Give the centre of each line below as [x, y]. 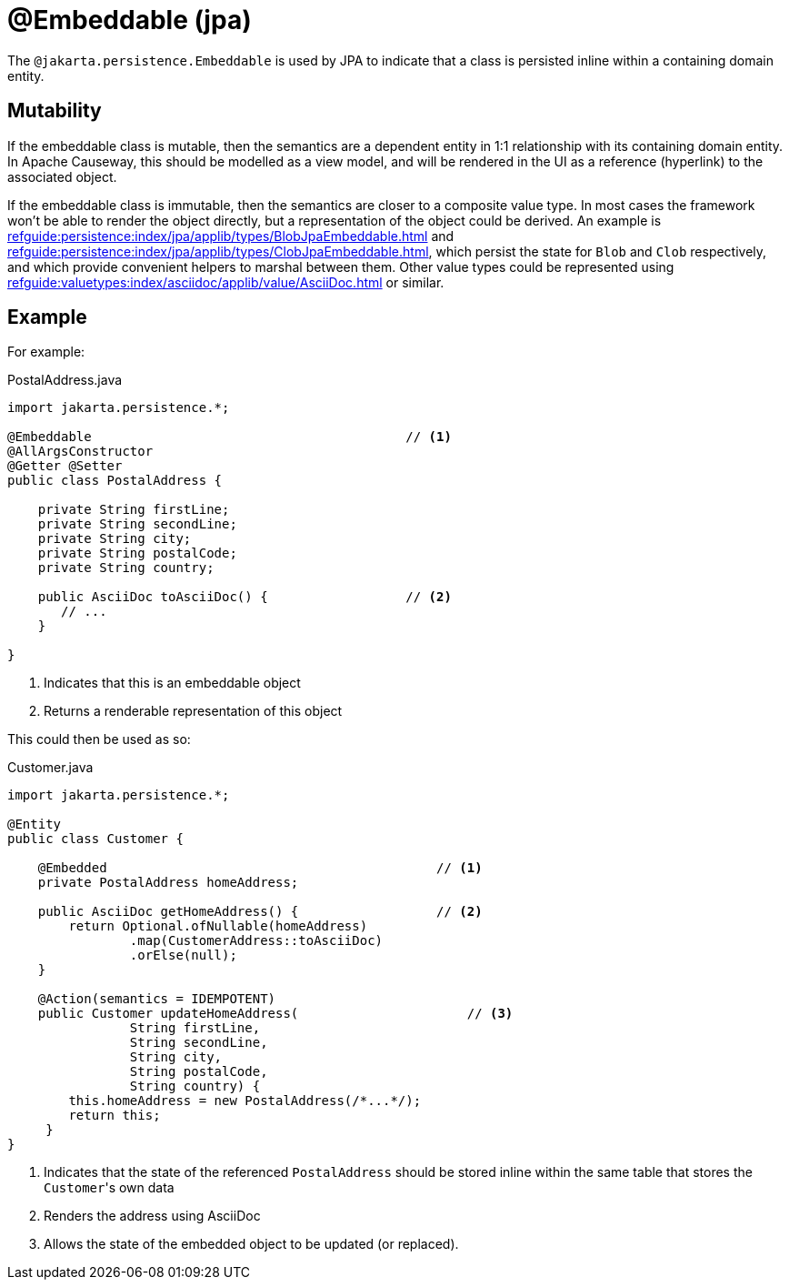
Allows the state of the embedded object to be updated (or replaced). [251, 1244]
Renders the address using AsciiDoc [152, 1216]
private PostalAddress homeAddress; [168, 883]
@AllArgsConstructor [80, 452]
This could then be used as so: [99, 739]
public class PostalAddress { [115, 481]
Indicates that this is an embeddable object [172, 683]
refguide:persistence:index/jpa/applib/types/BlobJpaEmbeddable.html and [231, 236]
